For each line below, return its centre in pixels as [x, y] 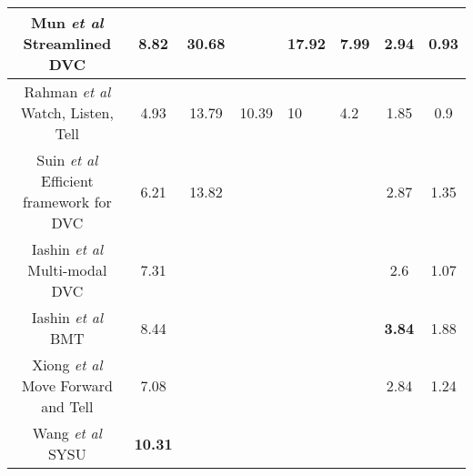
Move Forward [67, 385]
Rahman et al [67, 91]
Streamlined [67, 43]
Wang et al [67, 433]
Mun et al [67, 22]
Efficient [67, 181]
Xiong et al [67, 365]
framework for [67, 202]
